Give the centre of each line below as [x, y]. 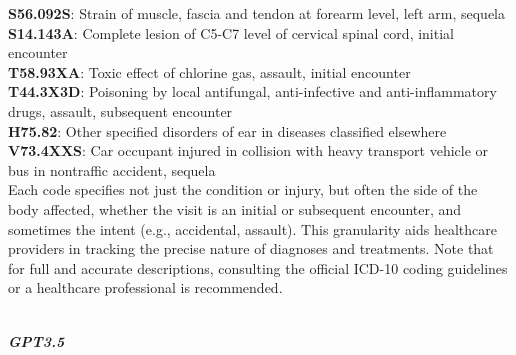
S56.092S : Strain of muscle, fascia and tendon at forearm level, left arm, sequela [256, 13]
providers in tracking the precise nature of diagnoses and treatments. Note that [251, 248]
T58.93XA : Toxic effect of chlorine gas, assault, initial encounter [209, 71]
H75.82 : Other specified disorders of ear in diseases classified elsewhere [227, 130]
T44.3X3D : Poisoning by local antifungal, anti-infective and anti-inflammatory [252, 91]
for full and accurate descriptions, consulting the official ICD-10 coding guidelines [258, 267]
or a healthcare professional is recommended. [145, 287]
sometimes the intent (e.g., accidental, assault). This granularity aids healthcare [253, 228]
